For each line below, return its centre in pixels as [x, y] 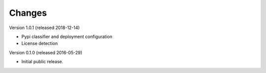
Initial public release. [42, 62]
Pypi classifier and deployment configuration [67, 36]
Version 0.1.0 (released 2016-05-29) [46, 52]
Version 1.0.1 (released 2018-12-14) [44, 28]
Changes [28, 13]
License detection [40, 43]
